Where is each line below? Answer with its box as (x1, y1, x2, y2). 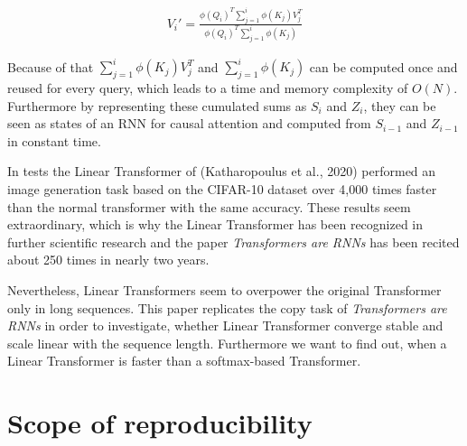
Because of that (7, 57, 94, 76)
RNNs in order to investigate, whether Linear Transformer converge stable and (7, 316, 444, 335)
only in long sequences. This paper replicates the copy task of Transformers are (7, 298, 447, 317)
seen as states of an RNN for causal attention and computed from (7, 114, 371, 133)
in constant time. (7, 131, 101, 150)
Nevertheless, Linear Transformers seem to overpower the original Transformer (7, 280, 442, 299)
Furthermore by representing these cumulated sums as (7, 96, 307, 115)
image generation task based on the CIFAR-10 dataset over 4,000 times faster (7, 179, 437, 198)
